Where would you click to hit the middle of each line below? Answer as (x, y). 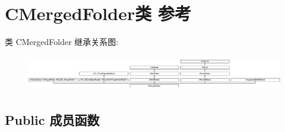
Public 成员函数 (52, 119)
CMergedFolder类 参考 (98, 13)
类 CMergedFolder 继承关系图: (62, 42)
